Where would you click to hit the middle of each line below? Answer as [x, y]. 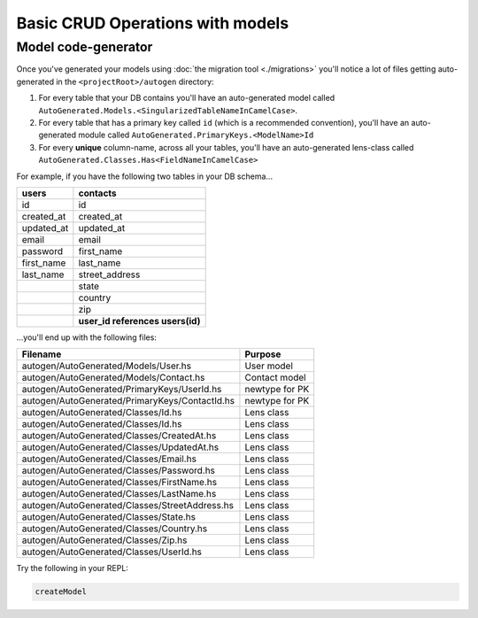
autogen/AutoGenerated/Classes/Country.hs [115, 529]
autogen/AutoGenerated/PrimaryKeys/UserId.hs [122, 390]
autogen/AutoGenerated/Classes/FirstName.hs [119, 483]
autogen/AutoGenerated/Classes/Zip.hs [104, 540]
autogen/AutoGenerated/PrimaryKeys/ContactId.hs [128, 401]
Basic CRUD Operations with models [153, 23]
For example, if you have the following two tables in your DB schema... [145, 176]
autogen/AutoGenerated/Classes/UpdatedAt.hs [120, 447]
